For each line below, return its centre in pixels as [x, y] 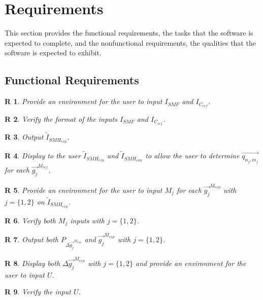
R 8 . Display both [32, 263]
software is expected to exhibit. [53, 53]
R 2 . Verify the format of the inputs [61, 119]
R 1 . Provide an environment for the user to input [84, 101]
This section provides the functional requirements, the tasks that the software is [129, 33]
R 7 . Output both [31, 239]
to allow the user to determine [192, 156]
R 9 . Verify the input [38, 292]
